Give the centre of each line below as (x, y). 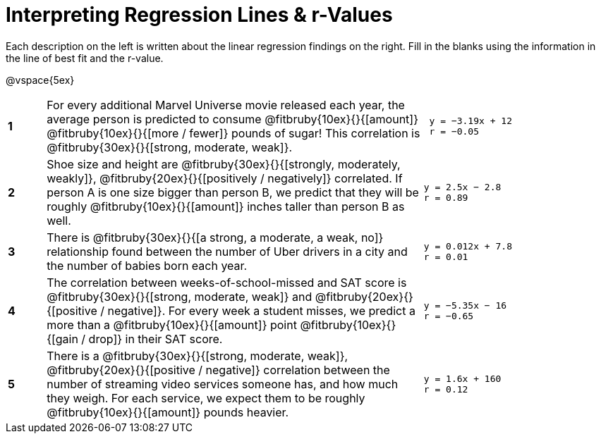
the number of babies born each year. (147, 265)
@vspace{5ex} (40, 80)
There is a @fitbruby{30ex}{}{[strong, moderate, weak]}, (198, 355)
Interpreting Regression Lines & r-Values (199, 15)
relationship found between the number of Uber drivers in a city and (227, 251)
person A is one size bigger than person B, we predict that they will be (233, 192)
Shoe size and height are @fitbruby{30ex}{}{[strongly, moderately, (224, 164)
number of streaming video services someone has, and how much (223, 384)
